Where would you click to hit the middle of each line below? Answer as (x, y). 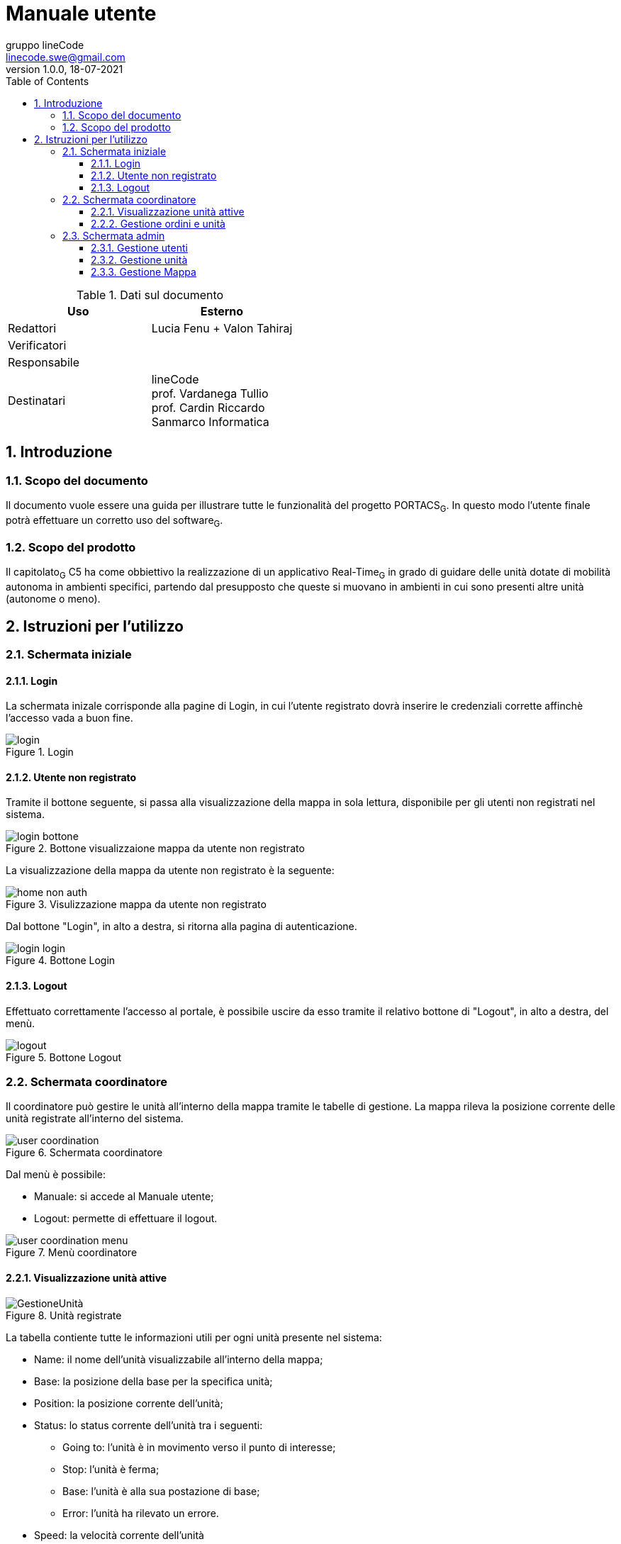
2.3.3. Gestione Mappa (144, 272)
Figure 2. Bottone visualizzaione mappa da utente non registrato (155, 849)
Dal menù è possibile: (56, 1175)
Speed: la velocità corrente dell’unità (119, 1535)
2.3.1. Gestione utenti (139, 247)
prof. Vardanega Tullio (210, 393)
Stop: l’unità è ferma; (111, 1469)
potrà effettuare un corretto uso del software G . (114, 521)
